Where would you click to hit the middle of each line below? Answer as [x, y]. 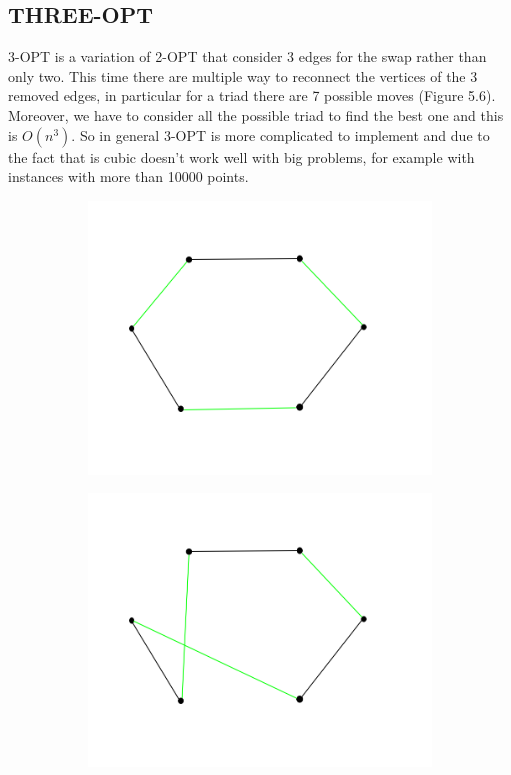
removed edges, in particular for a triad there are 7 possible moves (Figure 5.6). [252, 95]
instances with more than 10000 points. [128, 176]
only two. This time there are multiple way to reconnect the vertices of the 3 [243, 75]
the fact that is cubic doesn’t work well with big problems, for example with [241, 156]
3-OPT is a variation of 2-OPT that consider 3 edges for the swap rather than [247, 56]
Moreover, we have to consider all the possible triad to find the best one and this [256, 114]
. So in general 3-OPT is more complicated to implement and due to [280, 134]
